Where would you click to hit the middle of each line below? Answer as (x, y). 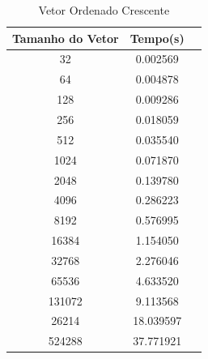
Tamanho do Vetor (66, 38)
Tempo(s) (157, 38)
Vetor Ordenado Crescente (104, 10)
